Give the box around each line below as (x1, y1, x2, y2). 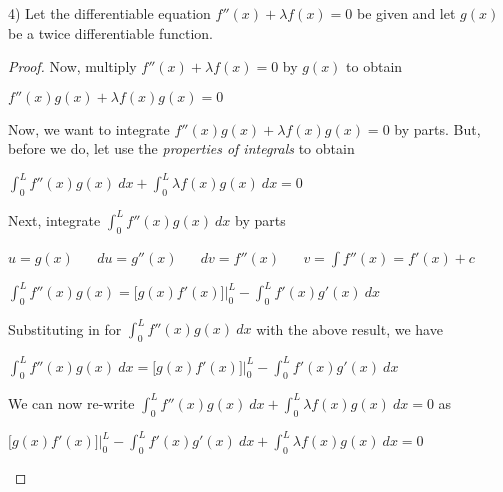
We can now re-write (8, 392, 135, 413)
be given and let (357, 3, 456, 23)
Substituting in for (8, 318, 122, 339)
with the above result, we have (256, 318, 443, 339)
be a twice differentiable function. (8, 22, 213, 43)
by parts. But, (394, 118, 481, 139)
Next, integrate (8, 209, 101, 230)
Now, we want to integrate (8, 118, 170, 139)
